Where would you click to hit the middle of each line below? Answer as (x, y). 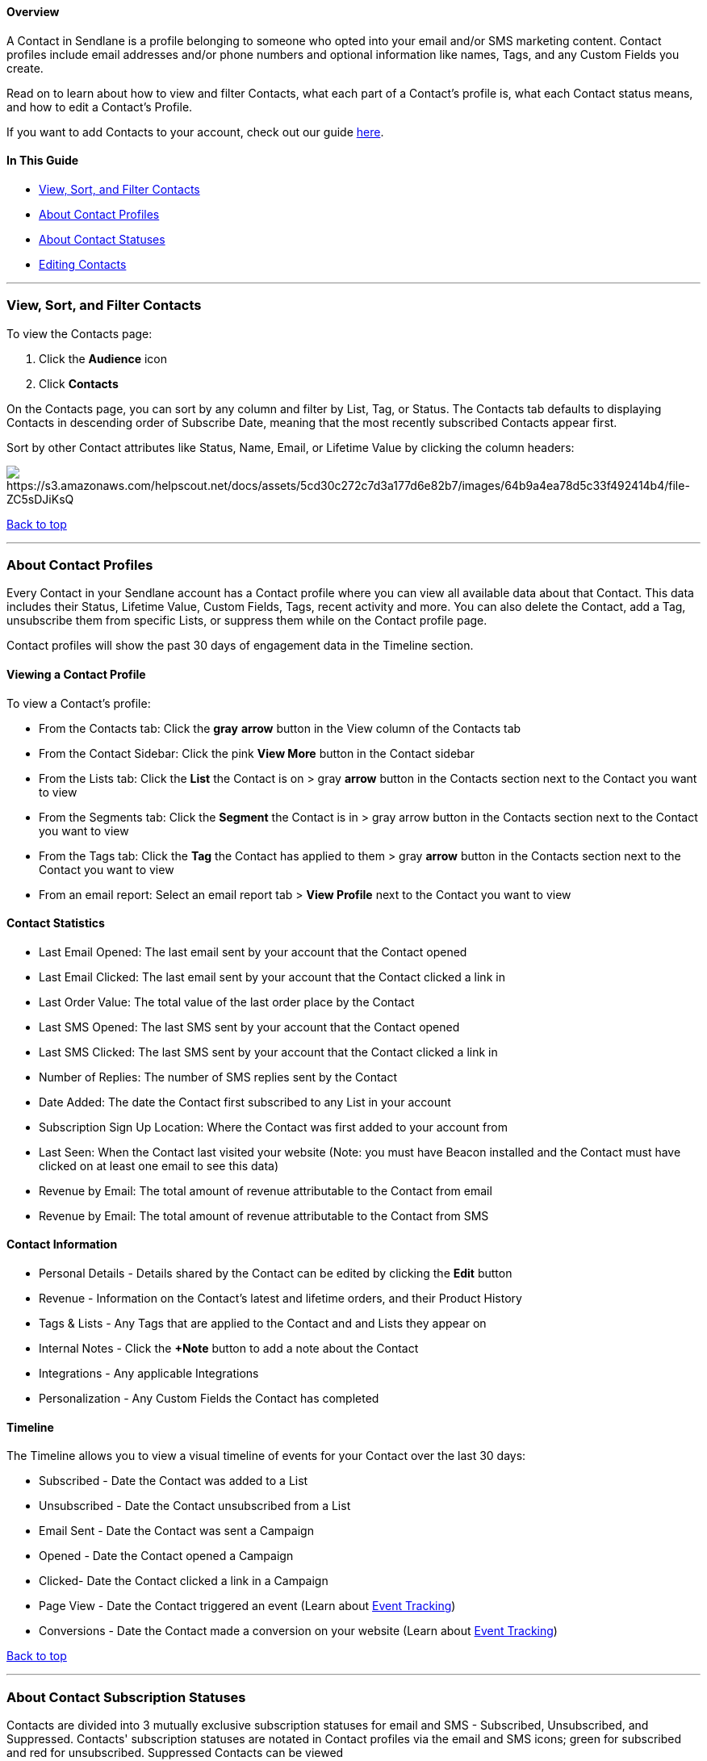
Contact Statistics (56, 923)
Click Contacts (79, 383)
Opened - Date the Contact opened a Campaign (166, 1556)
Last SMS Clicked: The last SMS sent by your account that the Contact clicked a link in (268, 1052)
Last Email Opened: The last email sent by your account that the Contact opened (253, 952)
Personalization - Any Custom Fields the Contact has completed (209, 1398)
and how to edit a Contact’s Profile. (100, 107)
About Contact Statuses (102, 239)
